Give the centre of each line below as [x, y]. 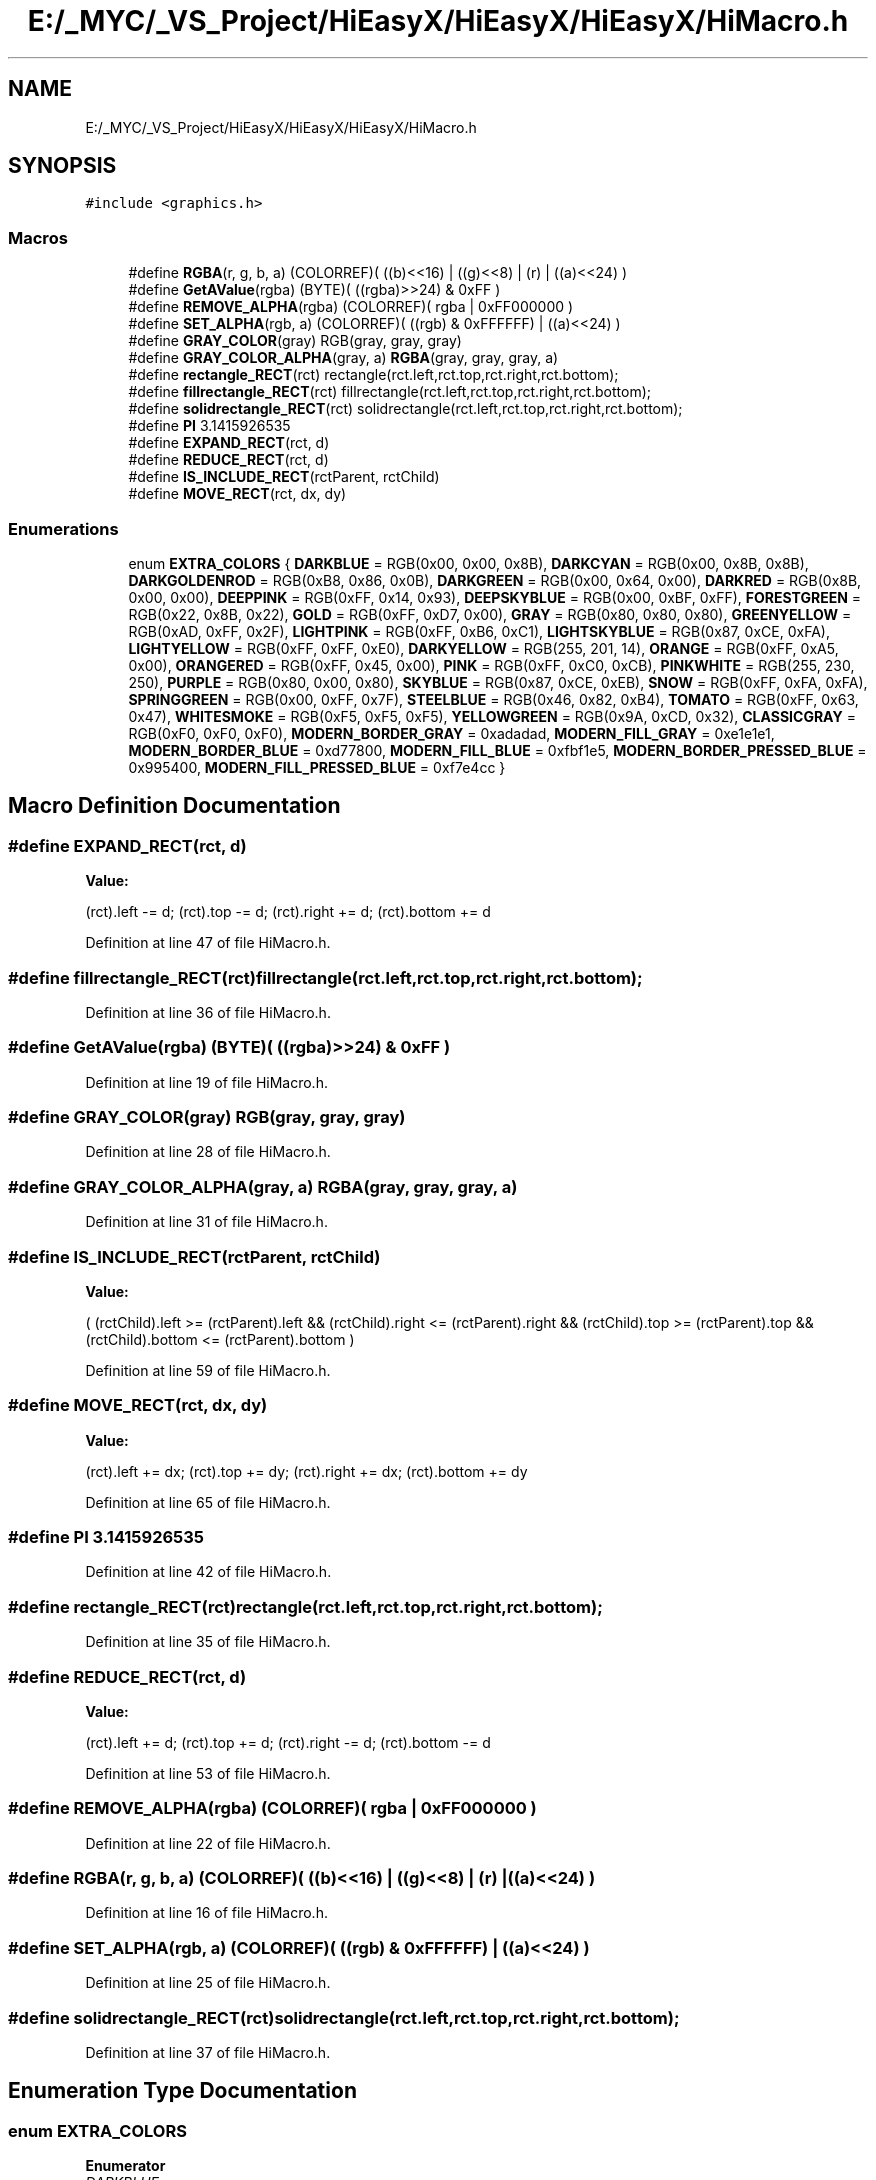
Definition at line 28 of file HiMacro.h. [208, 1152]
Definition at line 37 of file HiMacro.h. [208, 2052]
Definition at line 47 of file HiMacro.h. [208, 943]
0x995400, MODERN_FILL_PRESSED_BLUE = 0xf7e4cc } [317, 767]
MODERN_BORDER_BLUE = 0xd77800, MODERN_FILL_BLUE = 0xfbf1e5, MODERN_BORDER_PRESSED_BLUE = [497, 750]
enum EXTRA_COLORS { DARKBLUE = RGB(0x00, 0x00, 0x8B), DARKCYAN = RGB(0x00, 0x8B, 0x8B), [468, 563]
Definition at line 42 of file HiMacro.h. [208, 1572]
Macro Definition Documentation [174, 806]
